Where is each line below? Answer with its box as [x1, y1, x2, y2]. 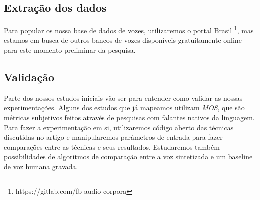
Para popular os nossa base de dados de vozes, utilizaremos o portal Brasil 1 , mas [4, 24, 254, 35]
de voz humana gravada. [4, 161, 78, 171]
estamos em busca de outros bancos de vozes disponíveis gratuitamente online [4, 35, 242, 45]
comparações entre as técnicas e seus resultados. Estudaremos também [4, 141, 220, 152]
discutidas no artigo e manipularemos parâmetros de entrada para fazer [4, 132, 223, 142]
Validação [4, 69, 55, 85]
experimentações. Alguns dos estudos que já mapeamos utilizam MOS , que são [4, 102, 245, 113]
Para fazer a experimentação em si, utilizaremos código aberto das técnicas [4, 122, 234, 132]
